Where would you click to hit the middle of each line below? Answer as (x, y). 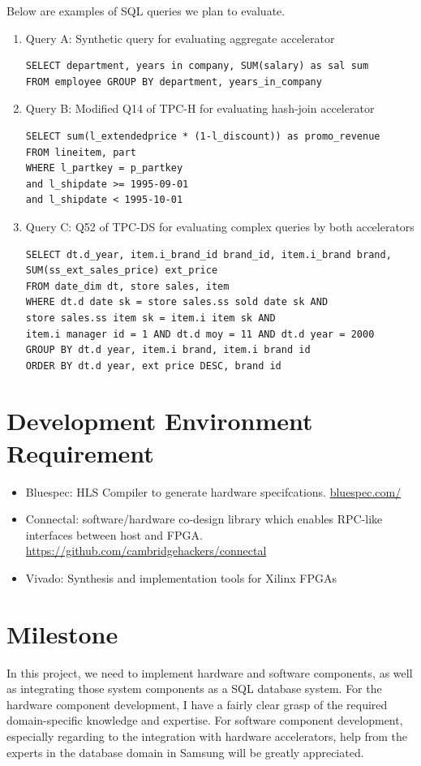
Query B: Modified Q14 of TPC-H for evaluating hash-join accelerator (200, 108)
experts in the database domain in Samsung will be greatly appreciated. (185, 752)
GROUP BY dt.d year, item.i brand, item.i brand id (168, 350)
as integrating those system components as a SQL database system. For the (194, 689)
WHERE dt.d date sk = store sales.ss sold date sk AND (177, 302)
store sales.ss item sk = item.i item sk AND (150, 318)
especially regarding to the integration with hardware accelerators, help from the (207, 736)
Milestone (62, 633)
